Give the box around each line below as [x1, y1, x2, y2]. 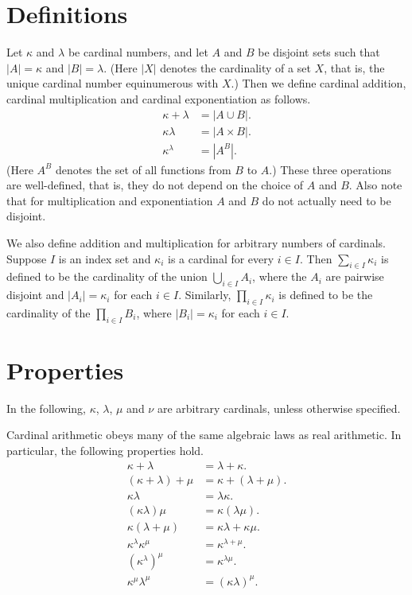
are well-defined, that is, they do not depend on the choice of [6, 177, 304, 193]
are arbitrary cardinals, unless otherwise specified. [157, 399, 401, 416]
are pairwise [325, 268, 384, 285]
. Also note [348, 177, 402, 193]
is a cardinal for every [167, 250, 274, 266]
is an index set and [58, 250, 151, 266]
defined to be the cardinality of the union [6, 268, 208, 285]
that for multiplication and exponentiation [6, 192, 213, 208]
